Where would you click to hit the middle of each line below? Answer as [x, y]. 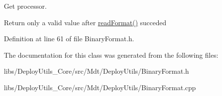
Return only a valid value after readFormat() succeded [85, 22]
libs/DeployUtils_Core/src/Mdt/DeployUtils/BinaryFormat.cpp [100, 87]
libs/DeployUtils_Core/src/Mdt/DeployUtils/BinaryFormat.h [97, 71]
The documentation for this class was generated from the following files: [111, 55]
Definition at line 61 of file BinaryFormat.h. [69, 39]
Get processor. [25, 6]
